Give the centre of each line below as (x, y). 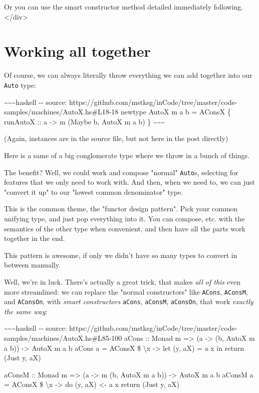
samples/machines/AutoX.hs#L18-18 (61, 112)
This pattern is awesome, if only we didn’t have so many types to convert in (121, 255)
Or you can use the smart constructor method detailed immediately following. (124, 7)
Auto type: (20, 85)
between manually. (32, 265)
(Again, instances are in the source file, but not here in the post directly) (116, 138)
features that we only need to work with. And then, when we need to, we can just (129, 182)
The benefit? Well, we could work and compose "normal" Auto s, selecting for (121, 172)
